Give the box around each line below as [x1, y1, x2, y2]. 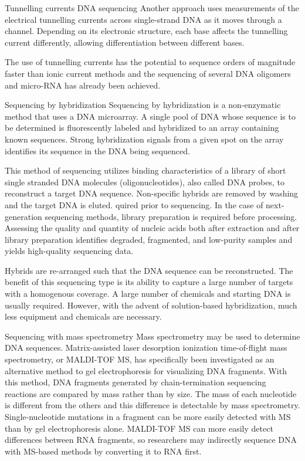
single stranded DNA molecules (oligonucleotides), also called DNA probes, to [5, 175, 284, 188]
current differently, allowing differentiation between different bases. [5, 36, 245, 48]
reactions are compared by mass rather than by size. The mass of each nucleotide [5, 387, 297, 399]
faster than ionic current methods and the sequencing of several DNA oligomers [5, 67, 291, 79]
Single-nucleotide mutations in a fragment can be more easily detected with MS [5, 411, 291, 422]
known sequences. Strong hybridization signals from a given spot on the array [5, 133, 284, 145]
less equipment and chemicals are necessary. [5, 310, 162, 323]
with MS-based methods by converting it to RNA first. [5, 445, 202, 457]
